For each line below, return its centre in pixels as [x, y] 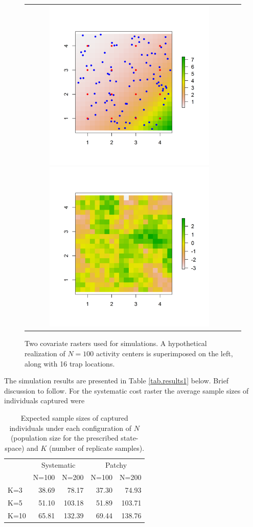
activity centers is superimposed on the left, [165, 353]
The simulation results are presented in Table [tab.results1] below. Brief [117, 381]
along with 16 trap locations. [70, 363]
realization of [45, 353]
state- [130, 438]
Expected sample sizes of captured [74, 418]
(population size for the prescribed [64, 438]
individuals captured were [44, 400]
